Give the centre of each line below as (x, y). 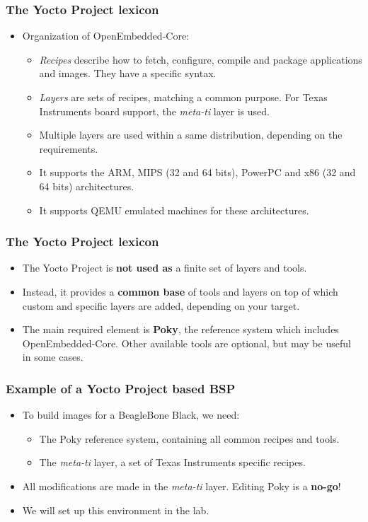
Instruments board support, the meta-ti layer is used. (154, 111)
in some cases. (53, 357)
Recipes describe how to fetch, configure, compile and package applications (201, 59)
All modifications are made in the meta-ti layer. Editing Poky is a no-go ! (182, 486)
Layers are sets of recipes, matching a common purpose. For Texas (183, 97)
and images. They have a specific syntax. (128, 73)
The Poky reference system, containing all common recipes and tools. (189, 438)
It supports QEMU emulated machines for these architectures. (174, 210)
